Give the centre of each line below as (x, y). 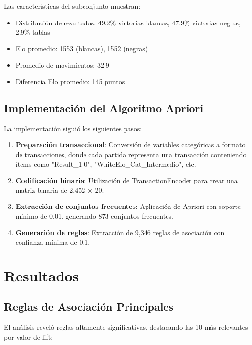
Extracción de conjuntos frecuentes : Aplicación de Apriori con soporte (128, 206)
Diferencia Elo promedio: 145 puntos (70, 81)
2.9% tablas (33, 32)
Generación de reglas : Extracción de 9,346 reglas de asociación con (120, 232)
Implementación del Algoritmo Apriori (104, 107)
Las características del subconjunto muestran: (72, 6)
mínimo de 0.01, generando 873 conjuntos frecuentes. (94, 216)
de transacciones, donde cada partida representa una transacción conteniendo (131, 154)
